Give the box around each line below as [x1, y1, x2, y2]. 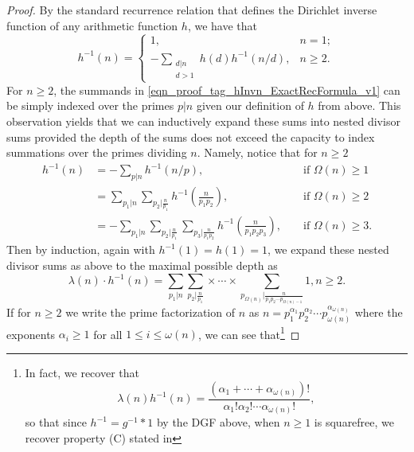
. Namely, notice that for [197, 144, 318, 161]
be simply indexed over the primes [6, 97, 174, 114]
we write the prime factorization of [65, 303, 235, 320]
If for [6, 303, 31, 320]
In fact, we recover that [25, 364, 139, 381]
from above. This [318, 97, 401, 114]
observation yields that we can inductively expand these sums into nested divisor [6, 113, 400, 130]
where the [354, 303, 403, 320]
